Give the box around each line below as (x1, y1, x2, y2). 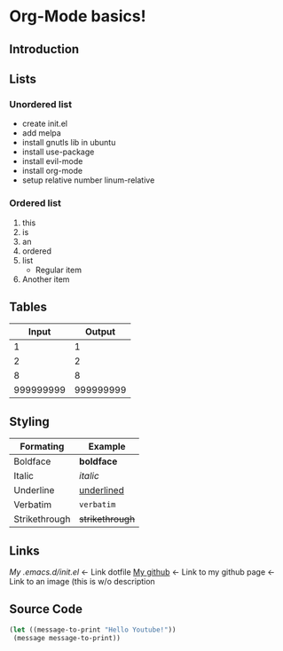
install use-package (21, 146, 95, 157)
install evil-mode (21, 156, 83, 167)
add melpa (21, 128, 62, 138)
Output (85, 325, 116, 338)
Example (88, 441, 126, 453)
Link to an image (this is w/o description (9, 576, 155, 586)
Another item (21, 273, 70, 285)
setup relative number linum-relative (21, 175, 155, 185)
